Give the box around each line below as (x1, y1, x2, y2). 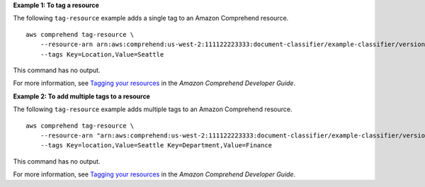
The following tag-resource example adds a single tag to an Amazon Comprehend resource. (13, 14, 289, 23)
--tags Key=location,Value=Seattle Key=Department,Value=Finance (40, 142, 273, 149)
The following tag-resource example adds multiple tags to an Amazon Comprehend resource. (13, 105, 293, 113)
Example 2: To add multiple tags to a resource (13, 92, 150, 101)
